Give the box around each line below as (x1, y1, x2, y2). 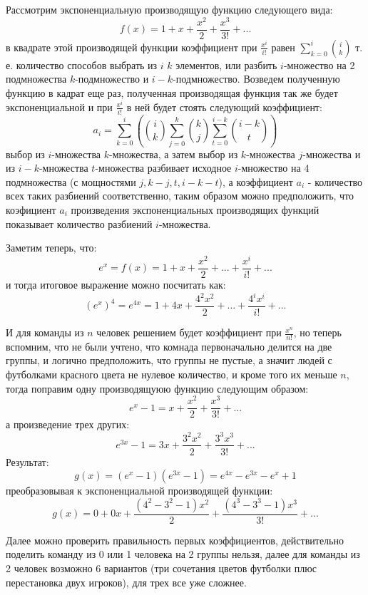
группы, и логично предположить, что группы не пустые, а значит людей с (6, 353, 332, 368)
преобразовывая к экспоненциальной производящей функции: (6, 483, 273, 498)
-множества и (302, 146, 361, 161)
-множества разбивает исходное (95, 160, 232, 175)
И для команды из (6, 325, 84, 340)
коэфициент (6, 202, 56, 217)
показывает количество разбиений (6, 216, 153, 231)
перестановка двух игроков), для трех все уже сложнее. (6, 574, 247, 589)
